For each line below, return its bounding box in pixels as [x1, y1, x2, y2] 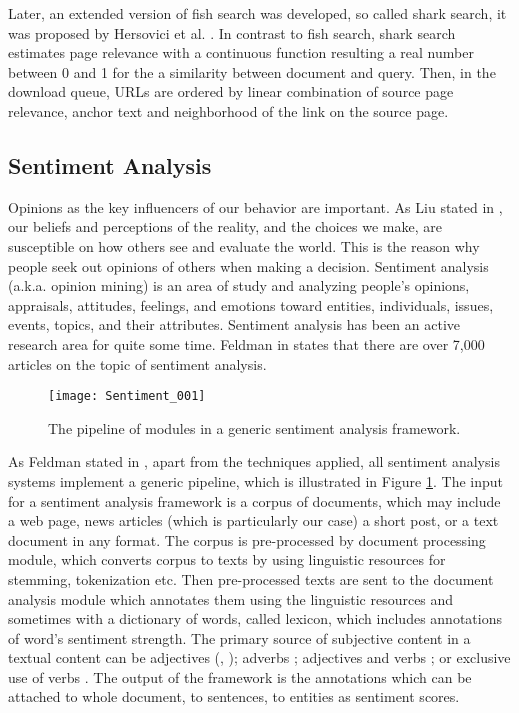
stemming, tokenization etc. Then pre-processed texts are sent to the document [8, 568, 494, 589]
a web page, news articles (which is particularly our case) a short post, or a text [8, 510, 499, 531]
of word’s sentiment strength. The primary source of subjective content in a [8, 627, 471, 648]
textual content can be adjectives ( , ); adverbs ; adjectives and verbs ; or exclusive [8, 647, 511, 668]
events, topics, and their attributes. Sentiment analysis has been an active [8, 314, 461, 335]
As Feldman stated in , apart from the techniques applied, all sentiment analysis [8, 451, 500, 472]
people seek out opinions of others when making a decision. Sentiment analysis [8, 255, 489, 276]
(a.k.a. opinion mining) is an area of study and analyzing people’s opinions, [8, 275, 470, 296]
